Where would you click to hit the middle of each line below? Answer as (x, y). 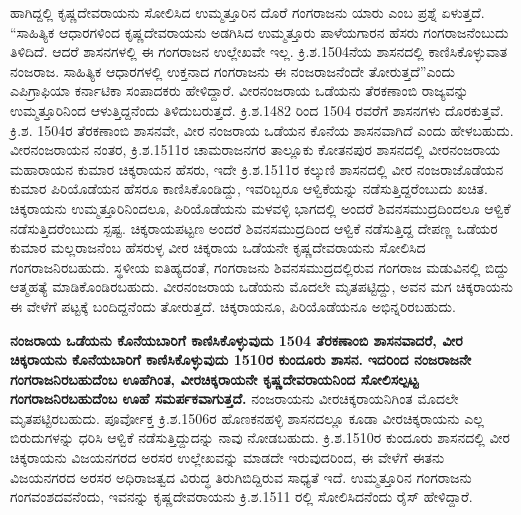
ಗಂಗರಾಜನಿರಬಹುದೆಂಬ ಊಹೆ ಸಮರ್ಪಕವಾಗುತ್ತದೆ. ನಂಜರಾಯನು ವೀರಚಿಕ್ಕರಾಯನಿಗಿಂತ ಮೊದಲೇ (234, 398)
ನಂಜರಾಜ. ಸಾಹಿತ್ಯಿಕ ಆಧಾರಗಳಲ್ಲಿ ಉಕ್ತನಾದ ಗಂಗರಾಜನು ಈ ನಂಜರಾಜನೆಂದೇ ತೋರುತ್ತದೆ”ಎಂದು (233, 70)
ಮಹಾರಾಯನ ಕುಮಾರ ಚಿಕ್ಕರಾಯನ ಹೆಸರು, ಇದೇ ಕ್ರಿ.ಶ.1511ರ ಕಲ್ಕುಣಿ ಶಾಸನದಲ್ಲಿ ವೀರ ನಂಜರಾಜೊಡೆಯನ (257, 168)
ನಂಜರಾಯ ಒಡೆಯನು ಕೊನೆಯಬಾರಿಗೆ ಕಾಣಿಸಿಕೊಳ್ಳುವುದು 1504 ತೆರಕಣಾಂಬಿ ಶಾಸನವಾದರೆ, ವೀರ (236, 339)
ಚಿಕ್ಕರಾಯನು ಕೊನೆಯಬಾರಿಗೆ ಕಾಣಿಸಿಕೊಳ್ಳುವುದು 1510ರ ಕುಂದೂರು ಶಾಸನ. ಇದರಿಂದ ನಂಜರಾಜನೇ (241, 359)
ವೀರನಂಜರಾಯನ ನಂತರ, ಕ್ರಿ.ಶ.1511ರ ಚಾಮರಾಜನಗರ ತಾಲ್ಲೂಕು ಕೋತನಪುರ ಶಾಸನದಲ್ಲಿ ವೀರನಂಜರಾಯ (255, 149)
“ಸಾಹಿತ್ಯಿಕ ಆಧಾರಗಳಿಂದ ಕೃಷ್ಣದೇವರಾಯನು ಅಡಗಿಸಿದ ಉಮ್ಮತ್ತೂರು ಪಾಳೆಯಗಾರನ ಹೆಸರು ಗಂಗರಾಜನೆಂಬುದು (259, 31)
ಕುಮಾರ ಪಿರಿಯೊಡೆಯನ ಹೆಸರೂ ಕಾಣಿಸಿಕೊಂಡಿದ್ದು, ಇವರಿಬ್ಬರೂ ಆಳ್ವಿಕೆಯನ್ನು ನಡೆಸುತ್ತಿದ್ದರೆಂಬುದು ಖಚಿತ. (249, 188)
